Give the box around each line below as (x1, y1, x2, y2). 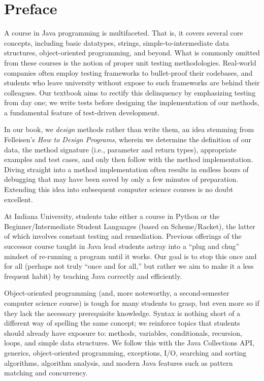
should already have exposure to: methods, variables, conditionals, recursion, (4, 327, 242, 338)
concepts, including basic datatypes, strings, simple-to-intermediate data (4, 37, 229, 48)
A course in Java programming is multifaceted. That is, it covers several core (4, 27, 243, 38)
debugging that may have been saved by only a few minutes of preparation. (4, 174, 239, 184)
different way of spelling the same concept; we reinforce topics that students (4, 317, 240, 328)
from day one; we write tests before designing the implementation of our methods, (4, 97, 259, 108)
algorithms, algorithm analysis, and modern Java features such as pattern (4, 357, 233, 368)
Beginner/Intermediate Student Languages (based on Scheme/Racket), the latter (4, 220, 255, 231)
